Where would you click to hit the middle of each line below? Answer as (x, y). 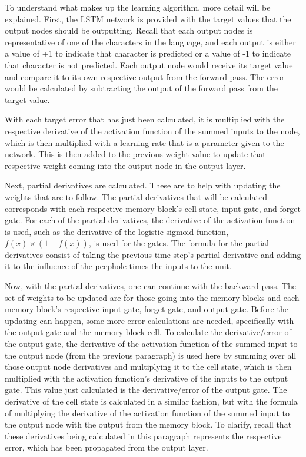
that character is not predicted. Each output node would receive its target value (149, 64)
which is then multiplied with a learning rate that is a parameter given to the (144, 142)
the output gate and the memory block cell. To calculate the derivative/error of (148, 332)
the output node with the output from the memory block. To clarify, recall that (148, 424)
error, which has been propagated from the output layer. (107, 447)
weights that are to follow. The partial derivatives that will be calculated (136, 196)
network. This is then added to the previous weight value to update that (135, 154)
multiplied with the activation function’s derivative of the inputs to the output (147, 378)
